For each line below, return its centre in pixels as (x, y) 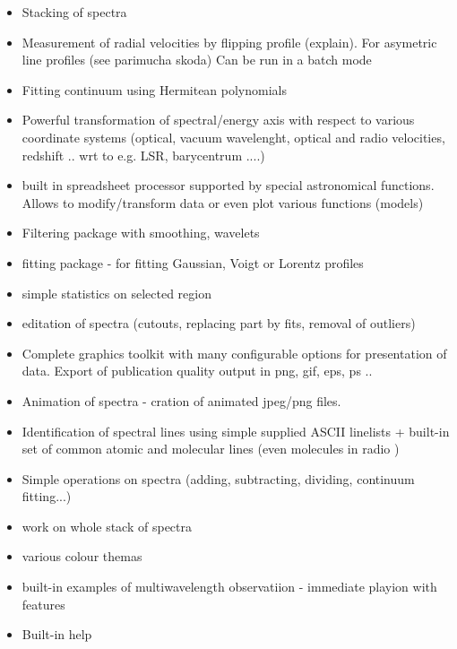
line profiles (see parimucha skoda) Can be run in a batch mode (197, 60)
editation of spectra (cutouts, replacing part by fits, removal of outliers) (219, 323)
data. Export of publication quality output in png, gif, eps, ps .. (197, 371)
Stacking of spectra (74, 12)
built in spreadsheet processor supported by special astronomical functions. (228, 185)
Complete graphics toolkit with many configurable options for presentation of (234, 353)
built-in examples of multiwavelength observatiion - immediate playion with (229, 587)
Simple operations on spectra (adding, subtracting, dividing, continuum (218, 478)
